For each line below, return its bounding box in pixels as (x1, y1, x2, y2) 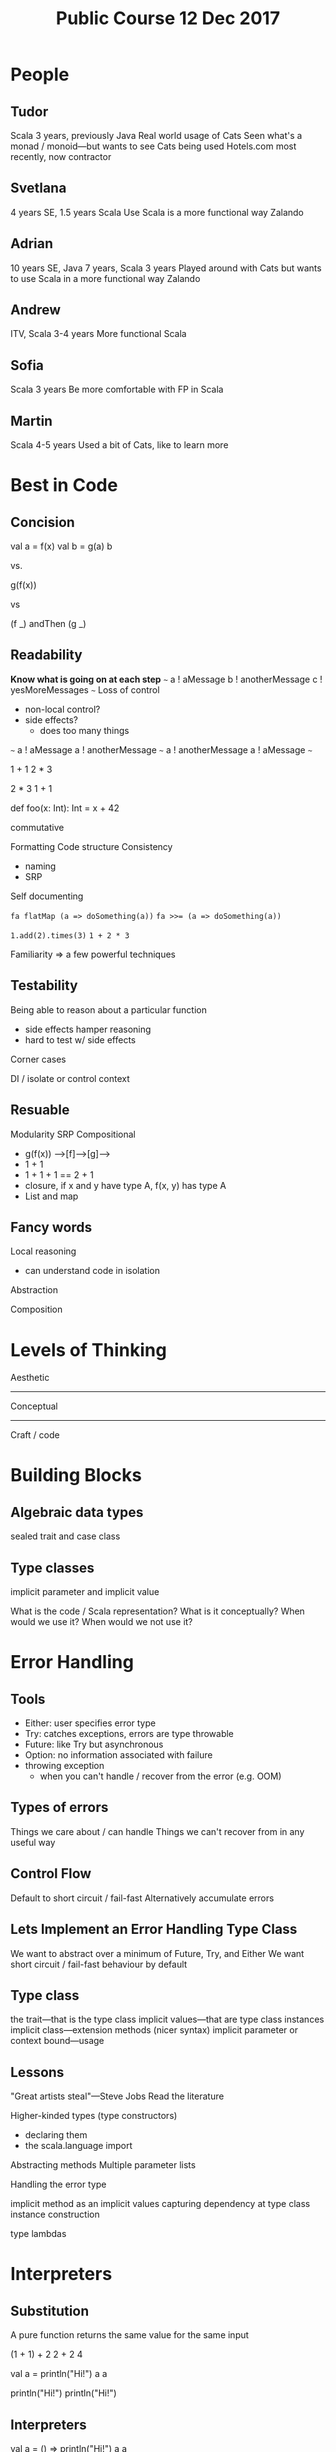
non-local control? (24, 703, 101, 715)
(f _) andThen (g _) (10, 618, 87, 630)
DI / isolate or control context (10, 1072, 130, 1084)
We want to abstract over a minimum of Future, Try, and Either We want (10, 1947, 305, 1959)
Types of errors (10, 1799, 109, 1816)
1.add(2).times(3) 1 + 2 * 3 (10, 930, 130, 941)
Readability (10, 647, 83, 664)
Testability (10, 977, 78, 994)
